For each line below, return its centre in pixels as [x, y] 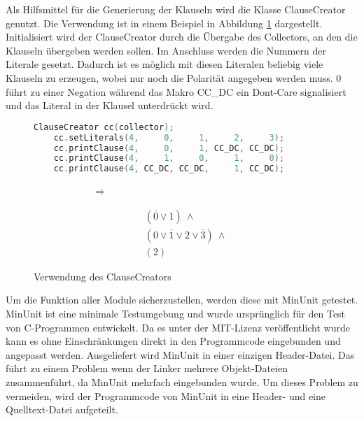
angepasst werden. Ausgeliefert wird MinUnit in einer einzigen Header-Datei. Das [180, 354]
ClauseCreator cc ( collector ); [104, 127]
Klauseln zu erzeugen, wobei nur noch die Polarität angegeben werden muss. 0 [174, 77]
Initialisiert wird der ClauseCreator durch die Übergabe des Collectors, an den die [182, 37]
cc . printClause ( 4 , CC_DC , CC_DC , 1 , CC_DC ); [169, 169]
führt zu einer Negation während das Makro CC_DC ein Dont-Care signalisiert [176, 91]
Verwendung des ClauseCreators [103, 276]
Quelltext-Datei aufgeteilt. [62, 409]
